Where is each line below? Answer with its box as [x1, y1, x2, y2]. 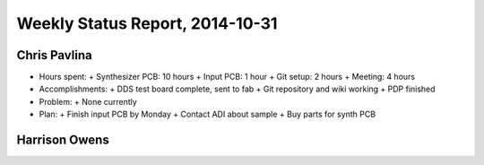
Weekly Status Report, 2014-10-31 [16, 13, 278, 33]
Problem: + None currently [39, 96, 138, 107]
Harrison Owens [16, 133, 109, 148]
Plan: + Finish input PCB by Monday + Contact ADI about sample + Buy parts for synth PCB [39, 109, 376, 120]
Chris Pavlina [16, 48, 93, 63]
